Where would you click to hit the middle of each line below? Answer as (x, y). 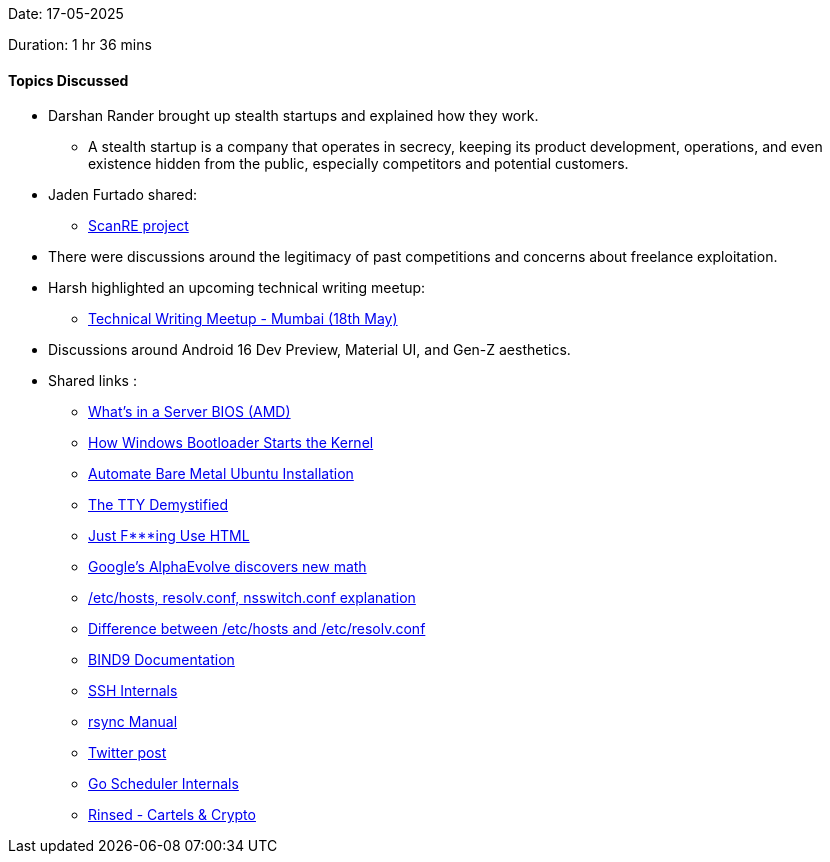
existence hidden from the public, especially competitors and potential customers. (358, 164)
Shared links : (92, 381)
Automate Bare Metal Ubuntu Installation (221, 474)
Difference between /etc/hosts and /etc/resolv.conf (257, 629)
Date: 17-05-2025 (66, 13)
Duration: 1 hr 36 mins (80, 44)
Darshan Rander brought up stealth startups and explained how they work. (293, 116)
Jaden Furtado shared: (123, 195)
